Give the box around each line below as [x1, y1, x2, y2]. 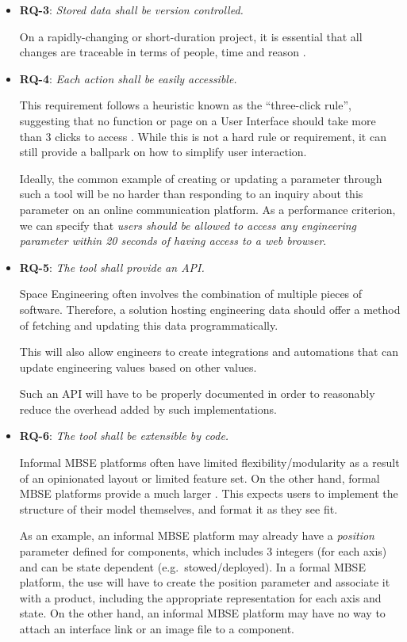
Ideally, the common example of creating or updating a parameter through [19, 170, 382, 186]
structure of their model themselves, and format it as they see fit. [19, 500, 338, 517]
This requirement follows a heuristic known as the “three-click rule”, [19, 97, 351, 113]
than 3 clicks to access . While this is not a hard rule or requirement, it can [19, 128, 386, 144]
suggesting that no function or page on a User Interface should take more [19, 112, 376, 128]
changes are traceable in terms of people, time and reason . [19, 44, 306, 60]
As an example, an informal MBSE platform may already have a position [19, 527, 374, 544]
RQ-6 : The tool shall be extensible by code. [19, 427, 229, 444]
